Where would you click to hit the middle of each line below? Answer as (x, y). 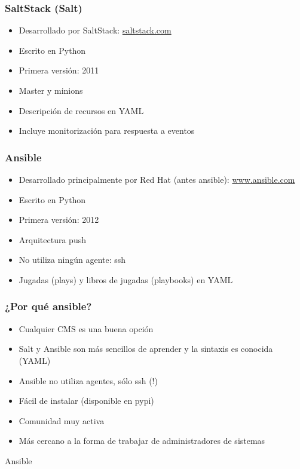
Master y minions (51, 90)
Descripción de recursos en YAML (81, 110)
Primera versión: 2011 (59, 70)
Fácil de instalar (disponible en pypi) (86, 401)
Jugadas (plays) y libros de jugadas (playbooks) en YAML (126, 279)
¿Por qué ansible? (48, 306)
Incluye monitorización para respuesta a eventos (107, 131)
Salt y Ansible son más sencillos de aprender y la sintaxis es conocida (146, 349)
